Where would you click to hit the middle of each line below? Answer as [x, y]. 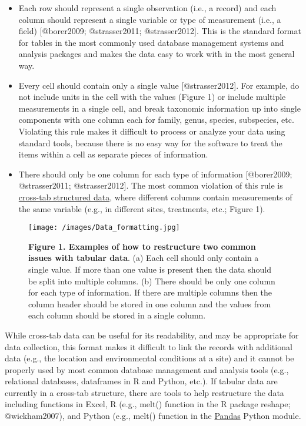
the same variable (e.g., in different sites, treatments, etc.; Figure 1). [142, 208]
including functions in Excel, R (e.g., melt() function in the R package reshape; [148, 404]
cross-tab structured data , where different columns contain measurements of [155, 197]
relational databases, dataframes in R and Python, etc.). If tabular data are [141, 381]
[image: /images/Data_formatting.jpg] [104, 228]
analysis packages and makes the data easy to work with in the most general [157, 54]
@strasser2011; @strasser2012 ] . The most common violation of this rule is [151, 185]
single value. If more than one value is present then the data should [150, 269]
